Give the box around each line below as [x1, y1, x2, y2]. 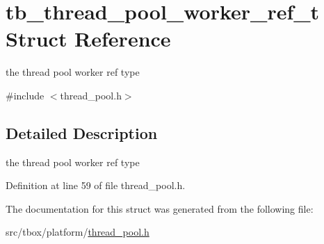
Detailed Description [6, 122, 158, 143]
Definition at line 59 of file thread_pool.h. [6, 178, 186, 193]
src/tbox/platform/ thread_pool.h [6, 225, 149, 239]
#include [6, 88, 44, 102]
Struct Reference [6, 24, 171, 53]
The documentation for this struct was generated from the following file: [6, 201, 314, 215]
